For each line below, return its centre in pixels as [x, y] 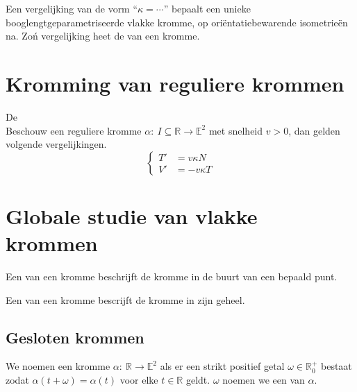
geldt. [198, 379]
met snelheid [236, 130]
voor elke [139, 379]
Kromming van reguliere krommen [175, 83]
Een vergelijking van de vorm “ [72, 8]
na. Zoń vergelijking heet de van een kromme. [103, 36]
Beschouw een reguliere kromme [74, 130]
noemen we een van [264, 379]
